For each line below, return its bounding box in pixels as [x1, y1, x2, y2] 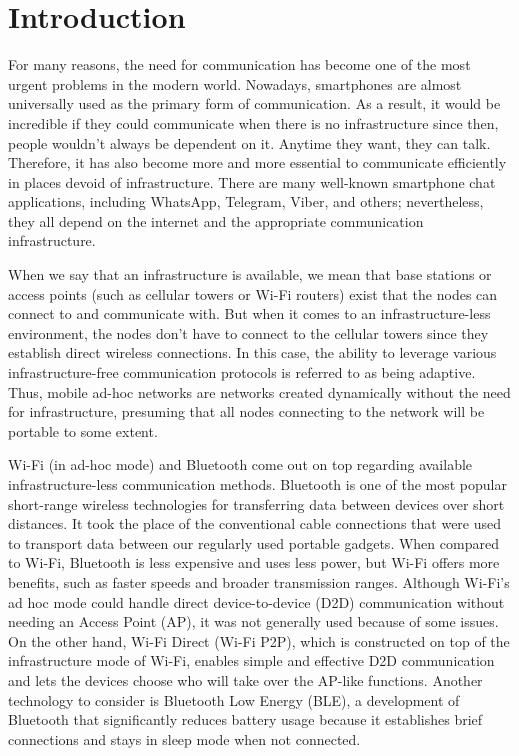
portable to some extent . [8, 420, 158, 441]
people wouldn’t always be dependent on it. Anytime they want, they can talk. [8, 132, 491, 153]
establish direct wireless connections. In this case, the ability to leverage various [8, 342, 497, 363]
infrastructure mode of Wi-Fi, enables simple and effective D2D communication [8, 650, 495, 671]
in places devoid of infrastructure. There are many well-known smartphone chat [8, 171, 496, 192]
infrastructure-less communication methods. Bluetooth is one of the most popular [8, 474, 507, 494]
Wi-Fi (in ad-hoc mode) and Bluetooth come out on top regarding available [8, 454, 473, 475]
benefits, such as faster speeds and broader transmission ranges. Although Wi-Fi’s [8, 571, 510, 592]
